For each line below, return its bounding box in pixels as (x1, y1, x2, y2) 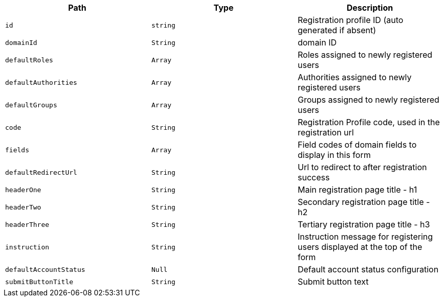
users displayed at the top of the (297, 242, 423, 252)
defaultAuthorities (5, 78, 77, 86)
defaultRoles (5, 56, 53, 64)
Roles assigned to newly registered (297, 50, 433, 60)
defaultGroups (5, 101, 57, 109)
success (297, 172, 330, 182)
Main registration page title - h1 (297, 184, 417, 195)
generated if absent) (297, 25, 376, 35)
